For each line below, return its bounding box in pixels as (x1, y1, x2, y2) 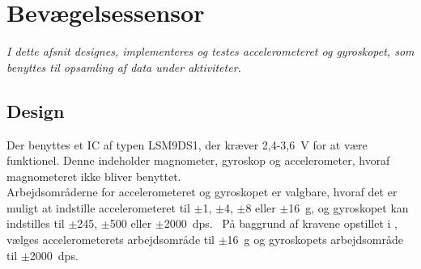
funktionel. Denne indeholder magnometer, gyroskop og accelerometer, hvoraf (6, 152, 390, 169)
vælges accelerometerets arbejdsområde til (6, 231, 215, 248)
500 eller (109, 215, 152, 232)
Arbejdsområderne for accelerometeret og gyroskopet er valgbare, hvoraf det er (6, 183, 398, 200)
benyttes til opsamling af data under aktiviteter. (6, 58, 241, 75)
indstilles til (6, 215, 65, 232)
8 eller (245, 199, 276, 216)
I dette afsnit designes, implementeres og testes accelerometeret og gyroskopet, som (6, 43, 415, 60)
